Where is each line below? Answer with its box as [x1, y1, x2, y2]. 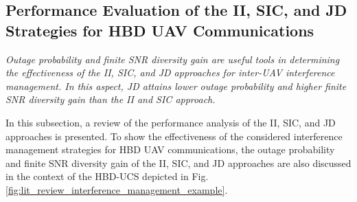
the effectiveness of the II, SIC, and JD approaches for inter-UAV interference [5, 65, 335, 80]
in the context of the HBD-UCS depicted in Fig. [5, 169, 209, 183]
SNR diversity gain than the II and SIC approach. [5, 92, 216, 106]
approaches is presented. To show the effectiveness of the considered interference [5, 128, 343, 143]
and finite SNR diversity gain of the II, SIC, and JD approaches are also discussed [5, 155, 352, 170]
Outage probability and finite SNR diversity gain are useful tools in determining [5, 52, 340, 66]
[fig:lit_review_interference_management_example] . [5, 182, 228, 197]
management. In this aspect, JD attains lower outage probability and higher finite [5, 78, 347, 93]
